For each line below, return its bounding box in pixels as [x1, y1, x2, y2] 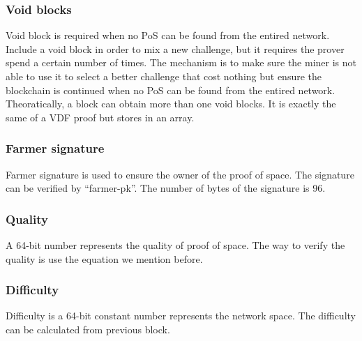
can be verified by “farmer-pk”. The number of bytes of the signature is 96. [6, 181, 326, 195]
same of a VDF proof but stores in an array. [6, 109, 195, 124]
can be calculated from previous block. [6, 322, 170, 336]
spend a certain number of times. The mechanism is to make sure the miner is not [6, 55, 356, 70]
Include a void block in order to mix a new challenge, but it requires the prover [6, 41, 345, 56]
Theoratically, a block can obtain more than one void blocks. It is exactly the [6, 96, 336, 111]
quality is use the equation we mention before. [6, 251, 203, 266]
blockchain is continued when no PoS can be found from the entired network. [6, 82, 335, 97]
